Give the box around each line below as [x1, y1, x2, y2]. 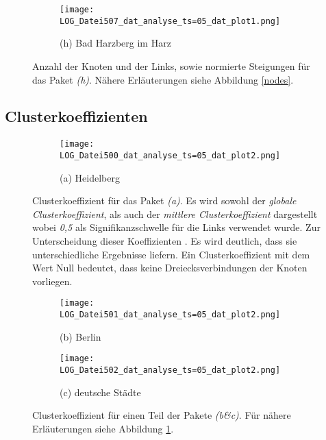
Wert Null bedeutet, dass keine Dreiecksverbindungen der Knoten [32, 260, 308, 275]
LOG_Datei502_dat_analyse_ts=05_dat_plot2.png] [60, 365, 281, 375]
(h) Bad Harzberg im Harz [60, 36, 171, 50]
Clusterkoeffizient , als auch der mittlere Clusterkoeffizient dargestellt [32, 206, 318, 221]
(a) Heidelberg [60, 170, 120, 184]
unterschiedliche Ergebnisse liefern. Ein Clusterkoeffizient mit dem [32, 247, 310, 261]
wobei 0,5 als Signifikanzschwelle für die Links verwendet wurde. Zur [32, 220, 321, 234]
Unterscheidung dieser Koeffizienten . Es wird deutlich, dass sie [32, 233, 297, 247]
